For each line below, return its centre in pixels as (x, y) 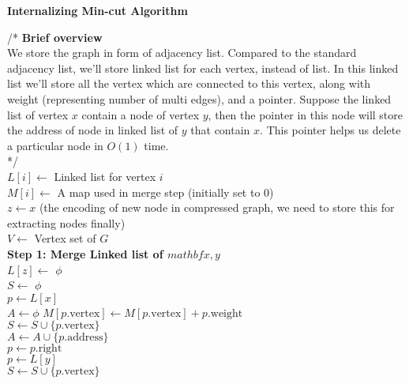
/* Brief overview (55, 37)
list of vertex (38, 114)
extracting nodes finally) (66, 222)
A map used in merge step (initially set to (159, 192)
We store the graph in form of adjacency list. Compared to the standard (182, 53)
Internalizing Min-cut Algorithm (98, 10)
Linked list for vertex (105, 176)
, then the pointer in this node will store (306, 114)
